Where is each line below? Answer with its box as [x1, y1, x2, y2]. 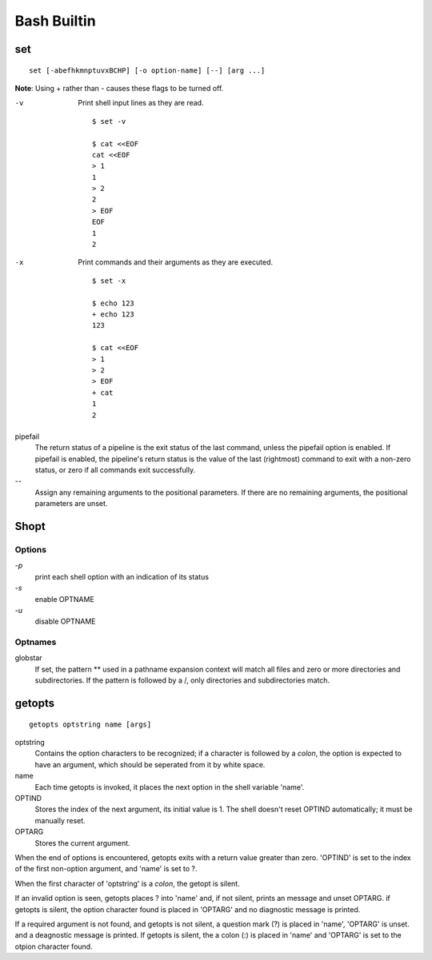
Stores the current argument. [34, 838, 131, 847]
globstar [14, 653, 43, 663]
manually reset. [34, 815, 86, 825]
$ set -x [92, 276, 126, 285]
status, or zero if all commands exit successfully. [34, 465, 196, 475]
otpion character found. [14, 942, 93, 951]
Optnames [14, 636, 57, 647]
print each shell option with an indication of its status [34, 572, 210, 581]
